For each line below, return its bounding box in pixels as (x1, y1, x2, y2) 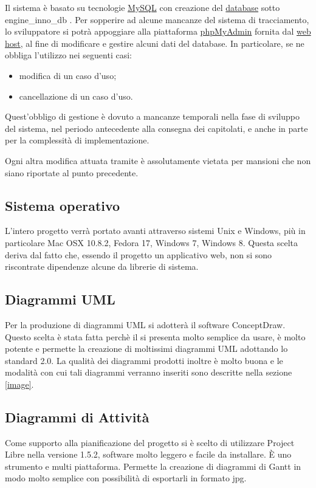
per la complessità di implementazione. (5, 134, 149, 146)
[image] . (5, 377, 34, 390)
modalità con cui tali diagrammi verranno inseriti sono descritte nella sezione (5, 366, 292, 379)
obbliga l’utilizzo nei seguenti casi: (5, 49, 132, 61)
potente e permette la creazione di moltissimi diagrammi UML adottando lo (5, 342, 288, 355)
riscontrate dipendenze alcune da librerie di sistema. (5, 260, 199, 273)
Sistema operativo (5, 196, 120, 215)
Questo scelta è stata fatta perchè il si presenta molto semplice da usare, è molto (5, 330, 306, 343)
